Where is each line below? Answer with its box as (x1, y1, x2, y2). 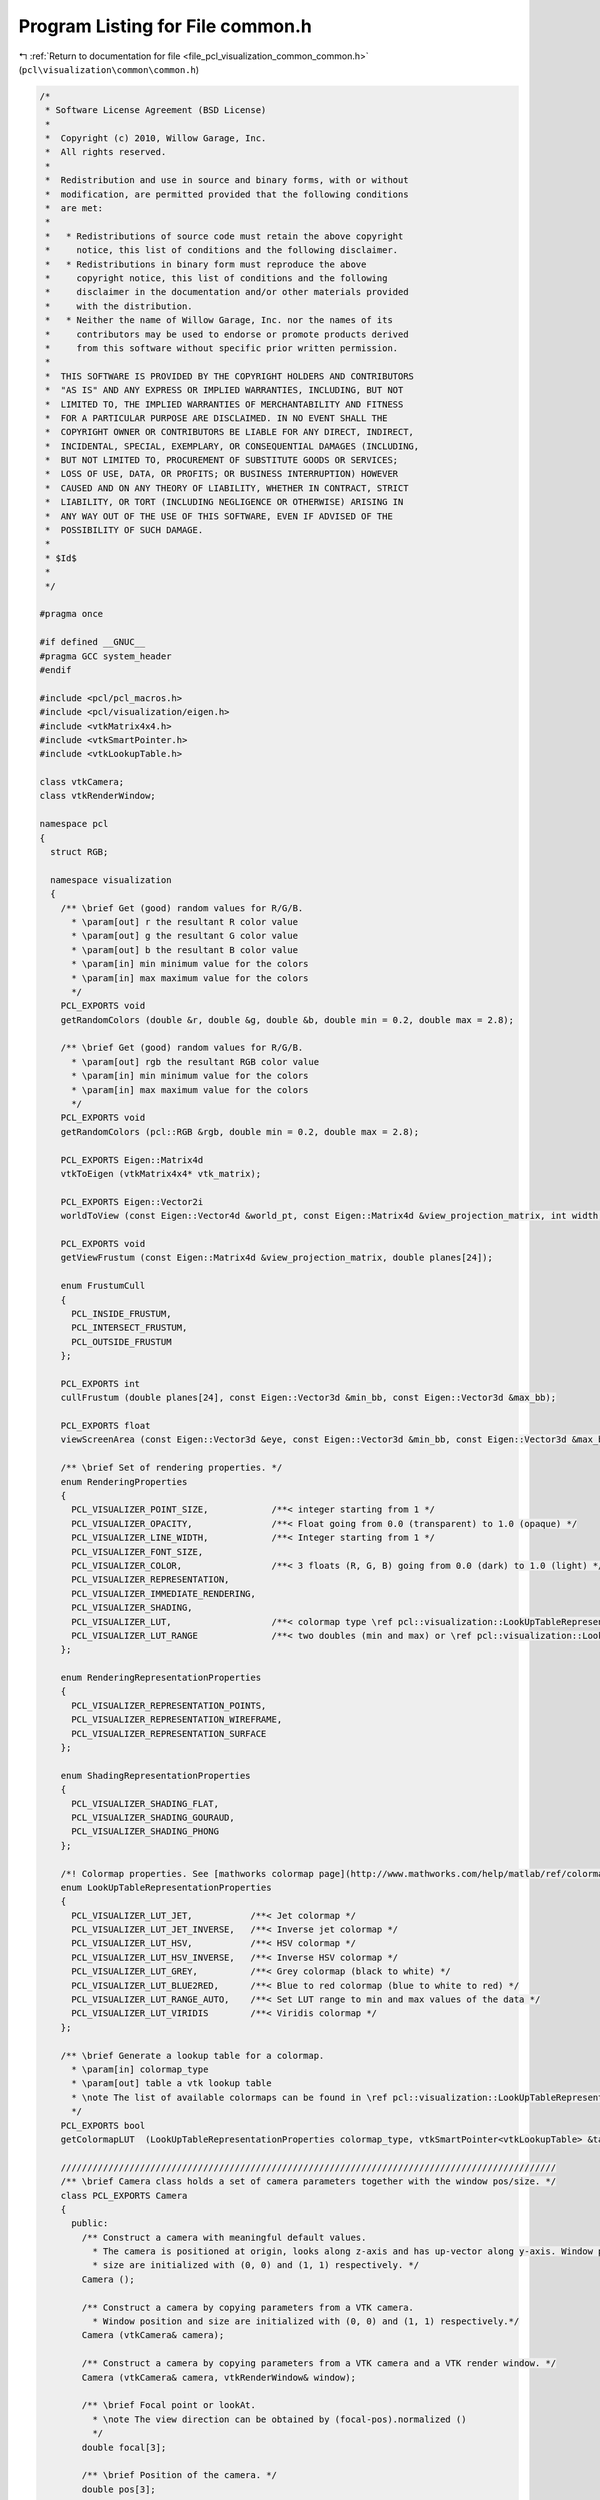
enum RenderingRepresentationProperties (60, 1672, 262, 1684)
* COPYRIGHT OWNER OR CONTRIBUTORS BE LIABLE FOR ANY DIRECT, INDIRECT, (45, 426, 415, 438)
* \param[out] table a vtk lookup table (71, 2078, 272, 2089)
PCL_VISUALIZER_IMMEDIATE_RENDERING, (71, 1588, 257, 1599)
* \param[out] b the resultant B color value (71, 944, 299, 955)
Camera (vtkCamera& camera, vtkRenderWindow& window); (81, 2371, 357, 2383)
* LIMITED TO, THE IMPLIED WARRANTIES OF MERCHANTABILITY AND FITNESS (45, 398, 404, 410)
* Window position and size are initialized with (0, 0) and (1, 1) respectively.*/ (91, 2316, 520, 2327)
